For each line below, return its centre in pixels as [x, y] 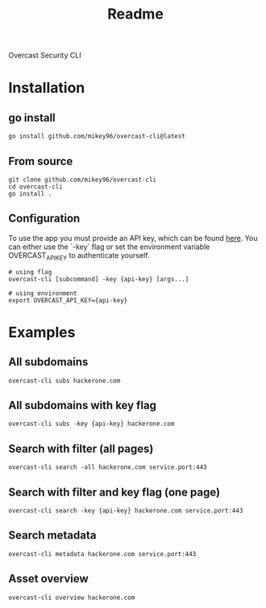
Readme [135, 14]
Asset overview [48, 579]
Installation [47, 88]
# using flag [30, 272]
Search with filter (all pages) [81, 448]
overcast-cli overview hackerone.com [72, 597]
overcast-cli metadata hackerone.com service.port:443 [102, 554]
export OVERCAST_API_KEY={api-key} [68, 300]
